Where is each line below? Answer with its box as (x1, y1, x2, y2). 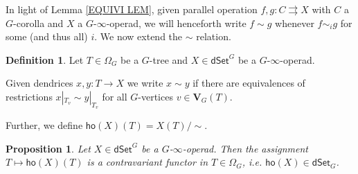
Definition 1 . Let (6, 52, 84, 67)
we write (127, 76, 163, 90)
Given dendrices (6, 76, 73, 90)
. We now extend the (94, 29, 183, 44)
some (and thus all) (6, 29, 88, 44)
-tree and (149, 52, 188, 67)
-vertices (138, 89, 173, 103)
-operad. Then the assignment (182, 141, 308, 155)
